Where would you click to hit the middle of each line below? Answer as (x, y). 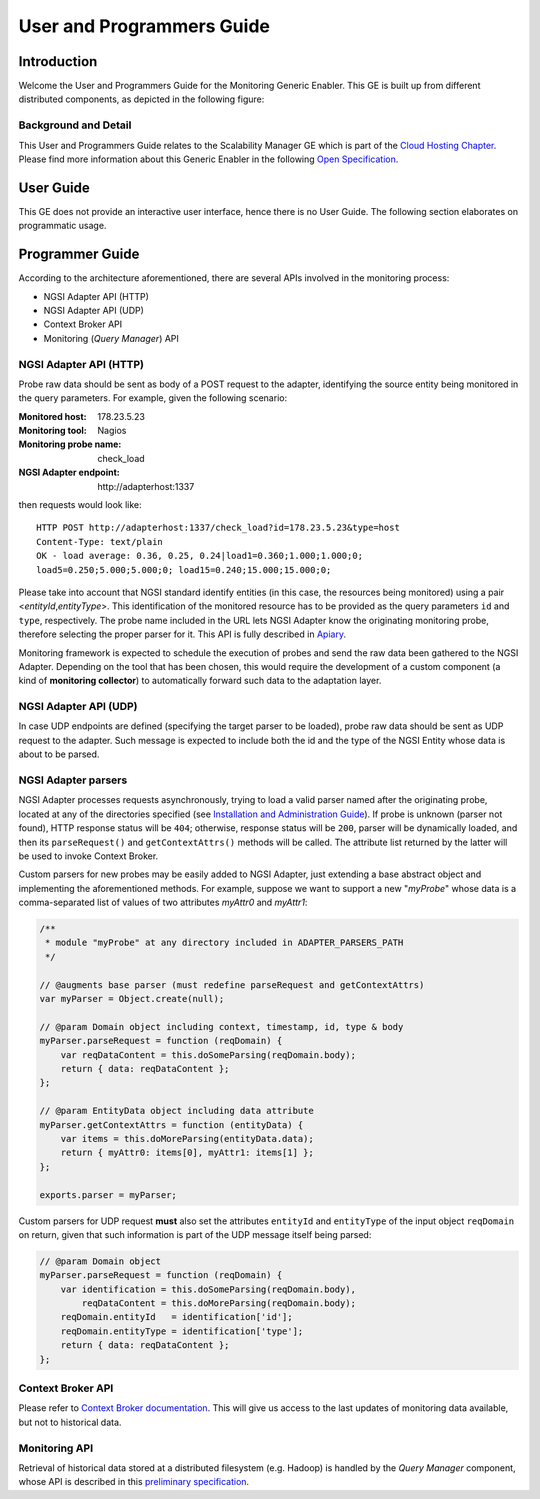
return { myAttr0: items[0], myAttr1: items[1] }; (187, 1153)
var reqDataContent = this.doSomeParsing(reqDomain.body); (208, 1054)
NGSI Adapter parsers (73, 780)
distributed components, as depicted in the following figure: (141, 99)
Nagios (112, 431)
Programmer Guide (79, 254)
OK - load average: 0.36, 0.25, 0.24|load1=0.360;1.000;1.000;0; (200, 556)
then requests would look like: (80, 505)
